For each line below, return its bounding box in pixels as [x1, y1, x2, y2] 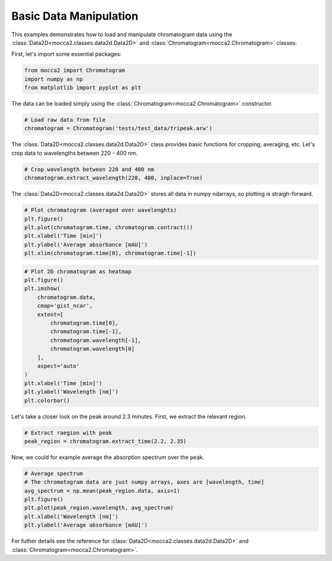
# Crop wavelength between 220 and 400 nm [24, 166, 154, 173]
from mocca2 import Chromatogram [24, 67, 125, 74]
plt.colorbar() [24, 397, 70, 404]
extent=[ [37, 311, 64, 318]
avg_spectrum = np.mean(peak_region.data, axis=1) [24, 487, 181, 494]
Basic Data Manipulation [11, 9, 138, 23]
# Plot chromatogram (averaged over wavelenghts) [24, 206, 177, 214]
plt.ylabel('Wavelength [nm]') [24, 388, 119, 396]
